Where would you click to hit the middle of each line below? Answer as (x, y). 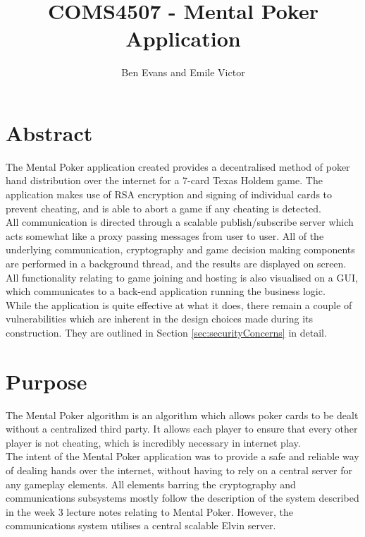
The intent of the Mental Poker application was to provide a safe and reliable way (182, 456)
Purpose (47, 381)
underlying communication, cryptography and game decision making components (180, 249)
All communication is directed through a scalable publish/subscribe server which (180, 222)
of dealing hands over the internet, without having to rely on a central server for (179, 470)
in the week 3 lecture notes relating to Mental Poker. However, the (149, 511)
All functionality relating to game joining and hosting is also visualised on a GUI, (182, 277)
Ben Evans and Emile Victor (183, 72)
